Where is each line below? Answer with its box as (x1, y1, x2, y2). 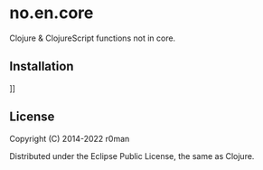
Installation (9, 59, 74, 74)
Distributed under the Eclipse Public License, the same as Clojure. (9, 150, 255, 161)
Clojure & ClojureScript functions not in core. (9, 33, 176, 43)
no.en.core (9, 3, 94, 24)
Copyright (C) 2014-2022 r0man (9, 133, 130, 144)
